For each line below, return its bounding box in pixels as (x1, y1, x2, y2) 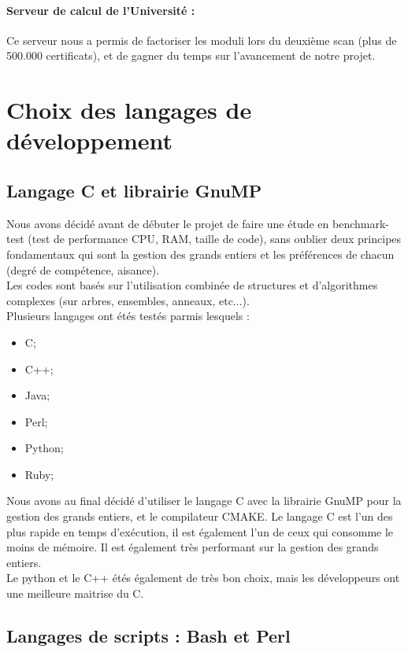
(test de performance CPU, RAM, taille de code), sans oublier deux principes (28, 230, 402, 247)
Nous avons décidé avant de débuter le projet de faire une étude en (6, 215, 329, 231)
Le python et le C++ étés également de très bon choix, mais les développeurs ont (6, 569, 400, 586)
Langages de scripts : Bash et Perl (6, 624, 291, 648)
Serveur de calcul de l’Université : (6, 2, 195, 18)
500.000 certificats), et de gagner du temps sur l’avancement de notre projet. (6, 47, 376, 64)
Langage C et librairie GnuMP (6, 178, 262, 202)
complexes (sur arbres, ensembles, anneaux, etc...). (6, 292, 250, 308)
